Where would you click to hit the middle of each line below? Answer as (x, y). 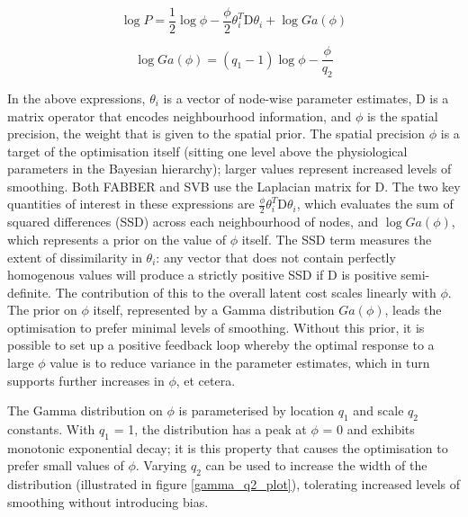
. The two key (423, 186)
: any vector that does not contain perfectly (276, 257)
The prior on (42, 310)
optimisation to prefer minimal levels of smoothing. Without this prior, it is (216, 327)
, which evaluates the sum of (375, 204)
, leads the (413, 310)
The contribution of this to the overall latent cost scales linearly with (246, 292)
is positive (369, 275)
